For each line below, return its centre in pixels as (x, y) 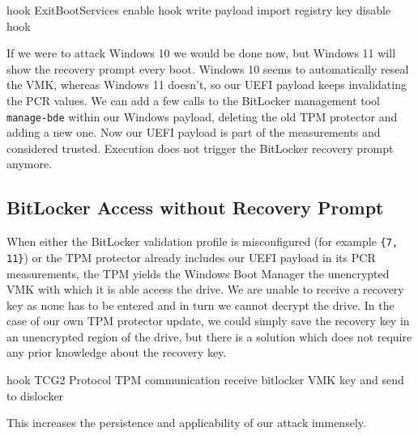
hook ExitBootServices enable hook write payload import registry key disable (199, 10)
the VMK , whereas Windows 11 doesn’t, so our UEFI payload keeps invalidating (207, 85)
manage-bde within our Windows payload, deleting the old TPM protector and (202, 116)
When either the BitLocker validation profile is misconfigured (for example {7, (203, 241)
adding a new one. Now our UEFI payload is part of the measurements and (194, 132)
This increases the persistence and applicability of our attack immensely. (186, 423)
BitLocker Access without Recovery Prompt (195, 207)
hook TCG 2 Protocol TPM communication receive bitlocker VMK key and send (205, 380)
